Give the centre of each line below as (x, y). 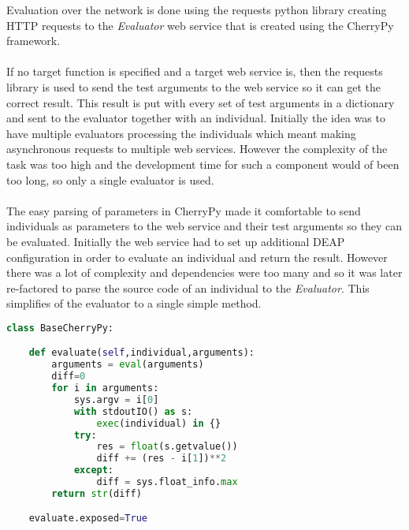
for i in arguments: (105, 388)
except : (94, 470)
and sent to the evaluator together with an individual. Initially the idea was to (196, 118)
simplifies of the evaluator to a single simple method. (134, 303)
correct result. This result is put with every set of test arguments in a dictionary (201, 102)
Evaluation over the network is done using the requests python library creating (197, 9)
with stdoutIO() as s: (133, 411)
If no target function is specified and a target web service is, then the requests (195, 71)
